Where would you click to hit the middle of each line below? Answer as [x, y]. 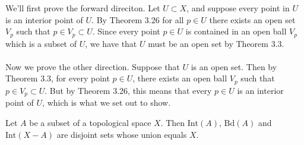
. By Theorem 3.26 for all [138, 19]
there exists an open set [252, 19]
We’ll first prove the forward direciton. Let [83, 8]
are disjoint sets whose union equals [122, 134]
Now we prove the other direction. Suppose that [93, 66]
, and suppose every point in [238, 8]
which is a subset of [41, 43]
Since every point [129, 31]
